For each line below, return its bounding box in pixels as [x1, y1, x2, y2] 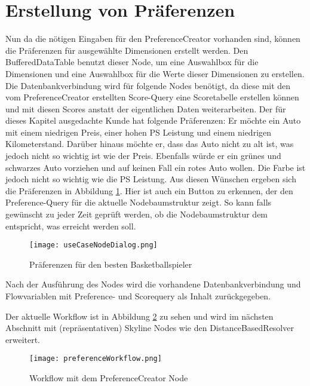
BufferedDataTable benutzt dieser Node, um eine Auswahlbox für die [5, 56, 259, 68]
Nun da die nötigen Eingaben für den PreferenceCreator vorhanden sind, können [5, 32, 300, 45]
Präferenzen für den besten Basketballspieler [29, 258, 192, 270]
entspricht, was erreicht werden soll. [5, 219, 136, 232]
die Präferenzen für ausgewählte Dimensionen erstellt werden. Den [5, 44, 248, 56]
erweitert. [5, 333, 41, 345]
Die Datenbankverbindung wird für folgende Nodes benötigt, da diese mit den [5, 79, 291, 91]
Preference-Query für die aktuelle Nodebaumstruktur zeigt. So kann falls [5, 196, 272, 209]
